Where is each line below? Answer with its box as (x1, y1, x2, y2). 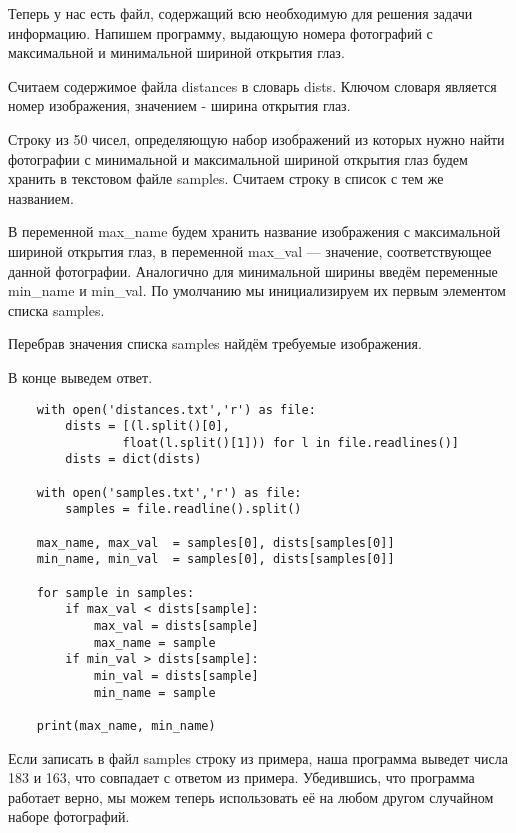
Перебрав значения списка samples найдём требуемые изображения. (8, 333, 422, 354)
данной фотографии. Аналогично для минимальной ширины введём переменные (8, 260, 498, 281)
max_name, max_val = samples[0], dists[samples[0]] (36, 535, 395, 550)
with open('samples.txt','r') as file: (36, 485, 302, 500)
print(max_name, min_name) (36, 718, 216, 733)
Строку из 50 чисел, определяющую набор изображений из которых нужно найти (8, 128, 505, 149)
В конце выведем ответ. (8, 366, 153, 387)
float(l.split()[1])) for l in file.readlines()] (122, 435, 460, 450)
